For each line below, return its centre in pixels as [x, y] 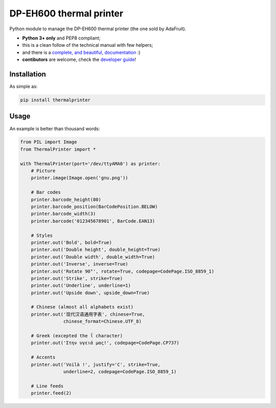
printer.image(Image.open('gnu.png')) [79, 178]
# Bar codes [46, 192]
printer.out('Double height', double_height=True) [96, 250]
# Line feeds [47, 386]
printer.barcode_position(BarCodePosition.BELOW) [94, 207]
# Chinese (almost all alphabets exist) [82, 307]
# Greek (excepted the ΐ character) [77, 336]
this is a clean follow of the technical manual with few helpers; [88, 45]
